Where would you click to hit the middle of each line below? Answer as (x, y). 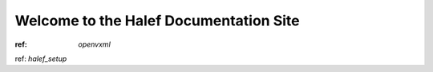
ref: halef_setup (41, 59)
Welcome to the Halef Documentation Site (157, 21)
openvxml (95, 44)
